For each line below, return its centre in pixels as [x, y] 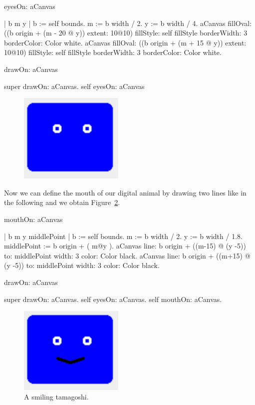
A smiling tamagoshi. [56, 397]
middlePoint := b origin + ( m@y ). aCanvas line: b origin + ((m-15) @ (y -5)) [125, 246]
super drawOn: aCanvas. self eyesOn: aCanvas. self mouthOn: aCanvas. [113, 299]
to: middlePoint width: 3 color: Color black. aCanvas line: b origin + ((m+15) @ [127, 255]
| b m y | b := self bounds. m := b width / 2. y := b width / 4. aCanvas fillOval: [128, 23]
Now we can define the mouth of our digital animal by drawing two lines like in [125, 192]
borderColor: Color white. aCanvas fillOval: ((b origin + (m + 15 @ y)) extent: [125, 42]
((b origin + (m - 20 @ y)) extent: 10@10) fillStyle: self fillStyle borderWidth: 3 [126, 33]
